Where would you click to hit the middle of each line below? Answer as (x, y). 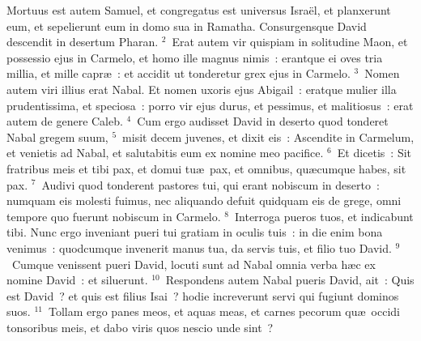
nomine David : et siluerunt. (77, 280)
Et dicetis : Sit (374, 153)
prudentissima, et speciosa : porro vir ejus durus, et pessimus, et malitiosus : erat (210, 105)
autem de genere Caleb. (65, 121)
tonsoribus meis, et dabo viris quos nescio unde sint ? (140, 327)
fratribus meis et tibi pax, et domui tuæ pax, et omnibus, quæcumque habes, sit (206, 168)
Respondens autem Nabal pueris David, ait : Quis (290, 280)
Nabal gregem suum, (57, 136)
